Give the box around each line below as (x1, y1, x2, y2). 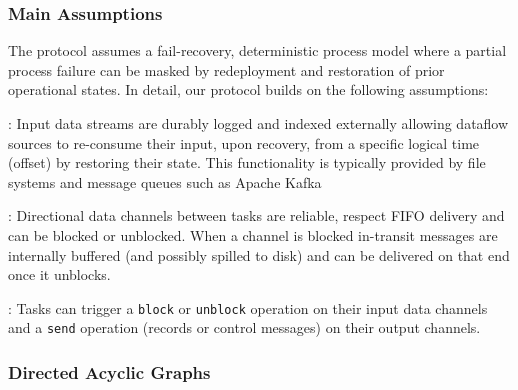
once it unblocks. (8, 264, 111, 285)
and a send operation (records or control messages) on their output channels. (8, 317, 481, 338)
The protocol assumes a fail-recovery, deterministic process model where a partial (8, 40, 507, 61)
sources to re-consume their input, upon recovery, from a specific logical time (8, 132, 480, 153)
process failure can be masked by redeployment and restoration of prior (8, 59, 445, 80)
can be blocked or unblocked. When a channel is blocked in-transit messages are (8, 224, 498, 245)
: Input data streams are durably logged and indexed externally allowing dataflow (8, 113, 509, 133)
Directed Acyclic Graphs (8, 359, 211, 384)
